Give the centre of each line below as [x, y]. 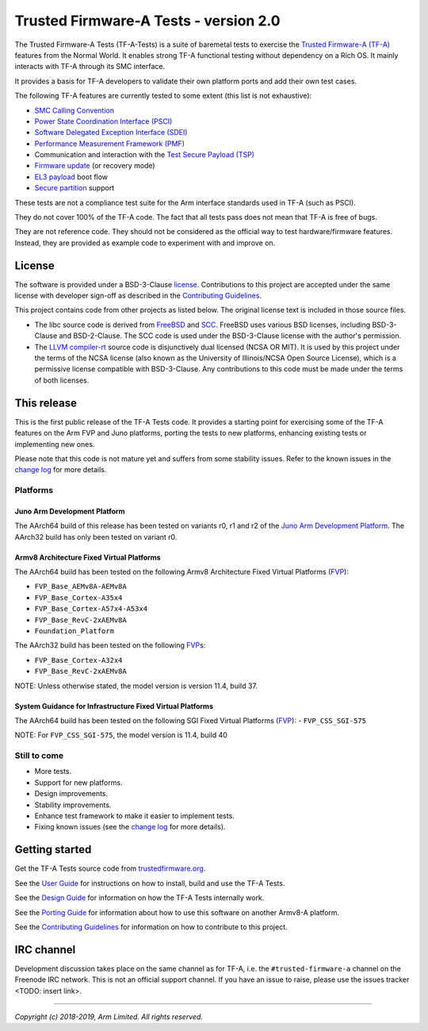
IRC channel [45, 950]
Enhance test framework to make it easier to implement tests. [135, 816]
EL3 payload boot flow [71, 177]
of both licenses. [62, 380]
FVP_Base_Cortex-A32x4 [78, 660]
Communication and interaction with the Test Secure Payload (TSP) [145, 155]
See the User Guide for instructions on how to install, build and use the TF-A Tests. [150, 883]
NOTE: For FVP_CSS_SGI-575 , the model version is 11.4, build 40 [121, 735]
